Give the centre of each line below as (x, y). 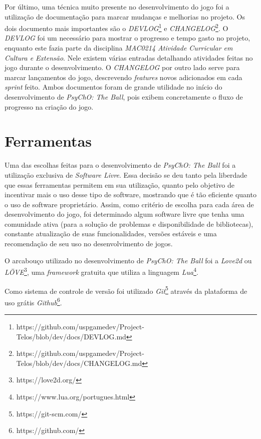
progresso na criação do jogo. (49, 106)
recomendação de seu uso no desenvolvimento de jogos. (89, 244)
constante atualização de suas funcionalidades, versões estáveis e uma (111, 234)
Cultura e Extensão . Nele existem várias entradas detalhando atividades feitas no (129, 57)
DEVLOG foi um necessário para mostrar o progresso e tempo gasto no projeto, (127, 38)
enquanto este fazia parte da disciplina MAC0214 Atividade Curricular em (119, 48)
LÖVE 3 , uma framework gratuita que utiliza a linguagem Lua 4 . (101, 271)
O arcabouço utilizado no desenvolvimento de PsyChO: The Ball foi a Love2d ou (128, 260)
